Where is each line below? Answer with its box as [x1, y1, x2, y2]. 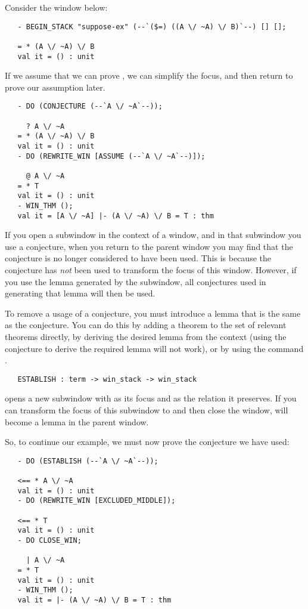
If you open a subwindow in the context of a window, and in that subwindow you [5, 228, 301, 241]
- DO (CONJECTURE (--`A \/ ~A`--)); [17, 102, 163, 111]
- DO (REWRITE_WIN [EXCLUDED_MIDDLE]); [17, 496, 176, 505]
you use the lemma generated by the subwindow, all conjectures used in [5, 275, 266, 288]
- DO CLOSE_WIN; [17, 536, 82, 545]
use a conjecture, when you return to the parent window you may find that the [5, 240, 293, 252]
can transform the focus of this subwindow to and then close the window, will [5, 404, 288, 416]
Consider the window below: [5, 1, 108, 13]
